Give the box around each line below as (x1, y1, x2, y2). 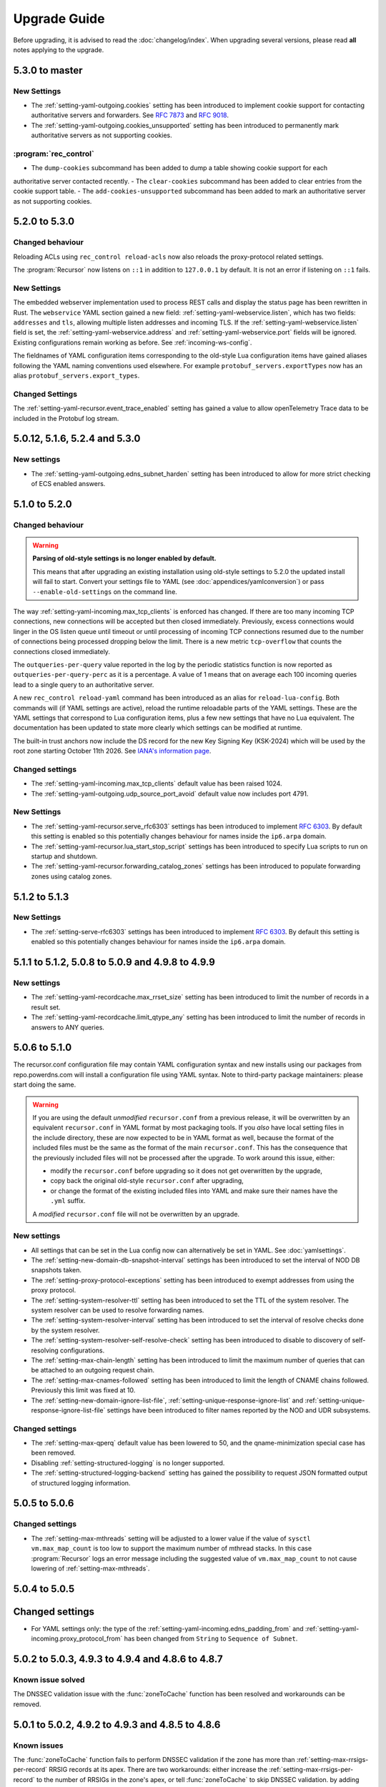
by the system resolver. (31, 1326, 100, 1335)
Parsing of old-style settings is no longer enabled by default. (32, 554, 217, 563)
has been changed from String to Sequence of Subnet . (124, 1634, 298, 1643)
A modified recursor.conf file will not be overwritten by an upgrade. (32, 1209, 239, 1218)
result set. (31, 1003, 61, 1011)
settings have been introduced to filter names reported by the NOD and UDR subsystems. (107, 1405, 371, 1415)
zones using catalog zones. (31, 872, 112, 881)
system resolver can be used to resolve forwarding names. (31, 1306, 204, 1315)
